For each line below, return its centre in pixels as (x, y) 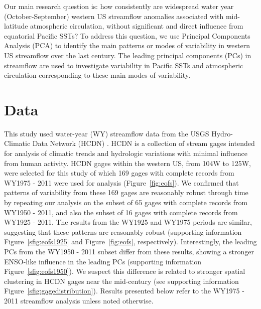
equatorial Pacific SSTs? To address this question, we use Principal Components (127, 35)
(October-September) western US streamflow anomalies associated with (114, 16)
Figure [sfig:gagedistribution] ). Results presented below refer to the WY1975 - (124, 291)
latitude (16, 26)
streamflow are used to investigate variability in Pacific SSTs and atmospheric (124, 65)
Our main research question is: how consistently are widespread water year (119, 6)
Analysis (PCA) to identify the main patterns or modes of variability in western (127, 45)
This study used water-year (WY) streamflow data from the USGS (107, 133)
